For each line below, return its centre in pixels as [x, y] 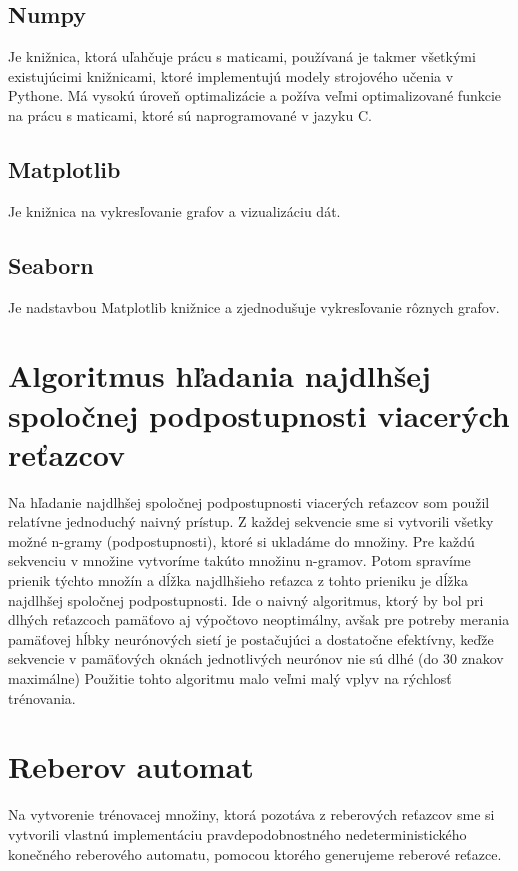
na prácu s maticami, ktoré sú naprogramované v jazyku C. [190, 114]
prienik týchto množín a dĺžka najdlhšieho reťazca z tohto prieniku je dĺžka [238, 580]
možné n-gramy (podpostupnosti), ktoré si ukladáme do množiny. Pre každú [241, 540]
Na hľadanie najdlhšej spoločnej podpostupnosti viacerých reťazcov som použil [249, 501]
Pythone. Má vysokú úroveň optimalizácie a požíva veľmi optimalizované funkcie [255, 95]
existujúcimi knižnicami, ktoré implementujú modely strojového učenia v [231, 75]
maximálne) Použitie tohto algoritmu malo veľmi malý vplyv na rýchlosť [230, 678]
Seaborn [51, 264]
